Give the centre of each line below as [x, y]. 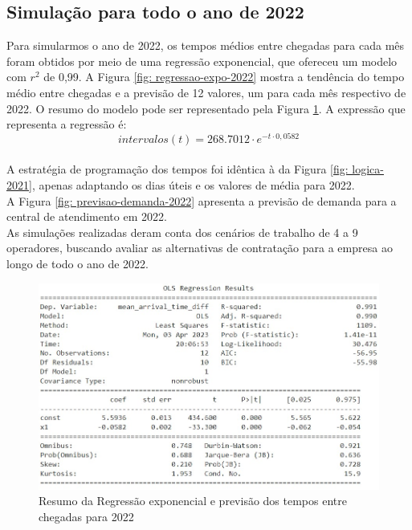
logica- [368, 169]
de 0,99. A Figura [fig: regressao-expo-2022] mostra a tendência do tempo [224, 77]
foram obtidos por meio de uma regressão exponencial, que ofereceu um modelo [202, 61]
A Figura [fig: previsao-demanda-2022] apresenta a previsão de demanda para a [202, 200]
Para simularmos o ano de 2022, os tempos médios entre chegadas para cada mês [206, 45]
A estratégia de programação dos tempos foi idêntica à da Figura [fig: [177, 169]
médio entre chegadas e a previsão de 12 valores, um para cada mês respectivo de [206, 92]
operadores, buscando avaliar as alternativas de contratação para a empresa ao [200, 248]
